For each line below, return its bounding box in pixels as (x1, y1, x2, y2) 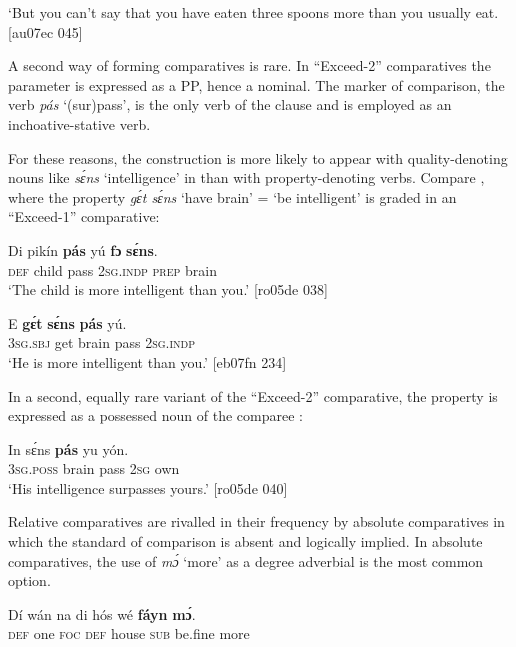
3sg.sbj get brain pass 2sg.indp (8, 332, 196, 353)
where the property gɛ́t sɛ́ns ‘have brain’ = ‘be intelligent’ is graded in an (8, 186, 457, 207)
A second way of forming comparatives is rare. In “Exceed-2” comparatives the (8, 55, 491, 76)
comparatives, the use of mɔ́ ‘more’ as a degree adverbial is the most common (8, 550, 484, 571)
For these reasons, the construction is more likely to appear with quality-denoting (8, 147, 508, 168)
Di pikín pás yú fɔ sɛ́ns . (8, 239, 158, 260)
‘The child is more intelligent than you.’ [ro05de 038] (8, 279, 328, 300)
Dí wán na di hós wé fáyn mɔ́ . (8, 603, 196, 624)
